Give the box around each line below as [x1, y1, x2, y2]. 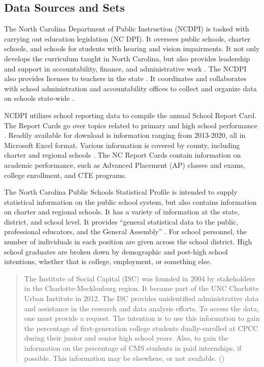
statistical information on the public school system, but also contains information [4, 196, 257, 207]
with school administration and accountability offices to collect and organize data [4, 83, 257, 93]
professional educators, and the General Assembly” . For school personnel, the [4, 226, 247, 237]
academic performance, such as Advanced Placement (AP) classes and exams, [4, 159, 245, 170]
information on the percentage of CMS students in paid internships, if [24, 343, 242, 353]
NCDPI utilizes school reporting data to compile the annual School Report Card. [4, 109, 257, 120]
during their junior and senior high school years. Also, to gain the [24, 333, 228, 343]
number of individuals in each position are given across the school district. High [4, 236, 252, 247]
